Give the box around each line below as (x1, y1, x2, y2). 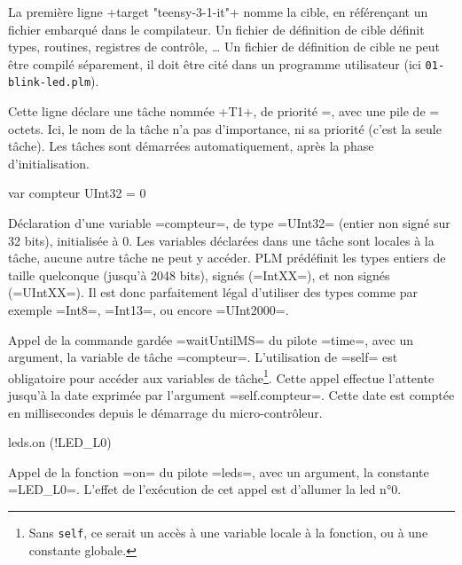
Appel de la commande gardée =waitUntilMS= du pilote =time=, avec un (8, 330, 413, 349)
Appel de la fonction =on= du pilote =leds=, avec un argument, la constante (8, 462, 429, 481)
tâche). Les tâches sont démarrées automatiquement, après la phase (8, 137, 374, 155)
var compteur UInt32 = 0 (8, 184, 146, 202)
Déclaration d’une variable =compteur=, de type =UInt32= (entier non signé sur (8, 214, 450, 232)
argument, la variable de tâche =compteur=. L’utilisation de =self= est (8, 348, 398, 366)
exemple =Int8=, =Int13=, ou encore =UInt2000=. (8, 301, 289, 319)
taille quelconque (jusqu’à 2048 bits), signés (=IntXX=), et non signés (8, 265, 390, 284)
